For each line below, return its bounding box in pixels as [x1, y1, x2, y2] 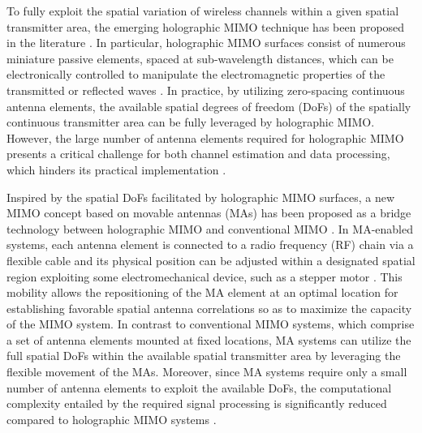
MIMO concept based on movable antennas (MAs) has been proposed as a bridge [6, 204, 411, 221]
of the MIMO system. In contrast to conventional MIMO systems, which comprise [6, 315, 415, 332]
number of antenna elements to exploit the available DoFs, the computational [6, 379, 392, 396]
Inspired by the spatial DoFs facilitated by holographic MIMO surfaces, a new [6, 188, 395, 205]
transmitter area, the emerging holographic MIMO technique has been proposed [6, 18, 405, 35]
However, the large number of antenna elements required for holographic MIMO [6, 129, 404, 146]
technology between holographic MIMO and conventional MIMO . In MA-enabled [6, 220, 413, 237]
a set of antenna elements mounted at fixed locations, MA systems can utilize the [6, 331, 411, 348]
